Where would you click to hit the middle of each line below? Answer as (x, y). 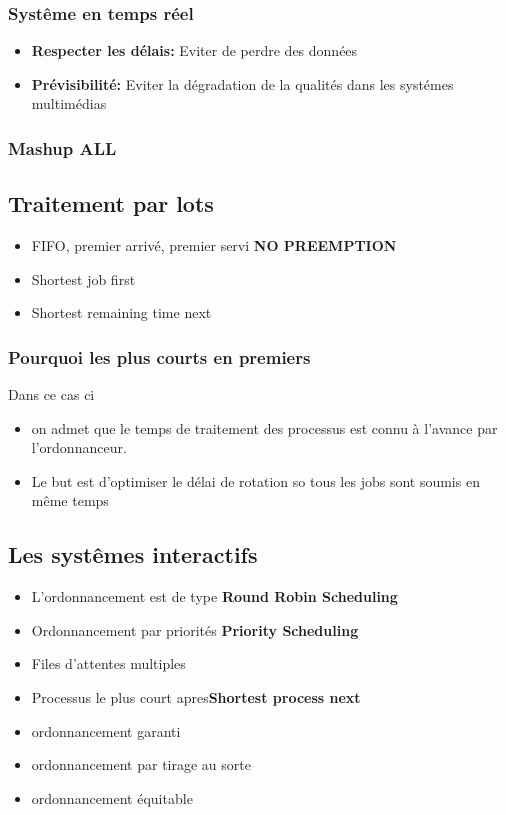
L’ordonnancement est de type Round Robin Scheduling (214, 596)
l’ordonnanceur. (79, 447)
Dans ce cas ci (51, 394)
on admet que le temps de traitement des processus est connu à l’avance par (264, 427)
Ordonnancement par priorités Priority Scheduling (195, 629)
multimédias (69, 103)
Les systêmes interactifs (133, 554)
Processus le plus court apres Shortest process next (196, 697)
